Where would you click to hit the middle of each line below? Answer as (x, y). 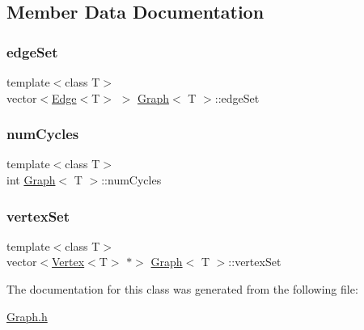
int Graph (31, 180)
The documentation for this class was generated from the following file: (182, 289)
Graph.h (27, 316)
